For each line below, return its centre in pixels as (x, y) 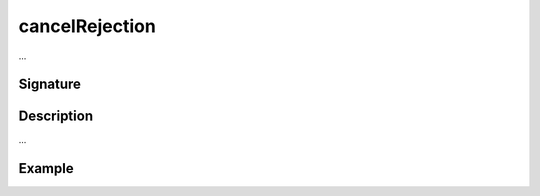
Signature (50, 84)
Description (56, 116)
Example (46, 168)
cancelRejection (87, 26)
